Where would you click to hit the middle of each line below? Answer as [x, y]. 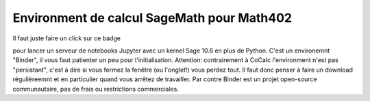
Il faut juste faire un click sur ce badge [67, 38]
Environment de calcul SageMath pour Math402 [152, 18]
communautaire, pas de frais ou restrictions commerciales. [96, 89]
